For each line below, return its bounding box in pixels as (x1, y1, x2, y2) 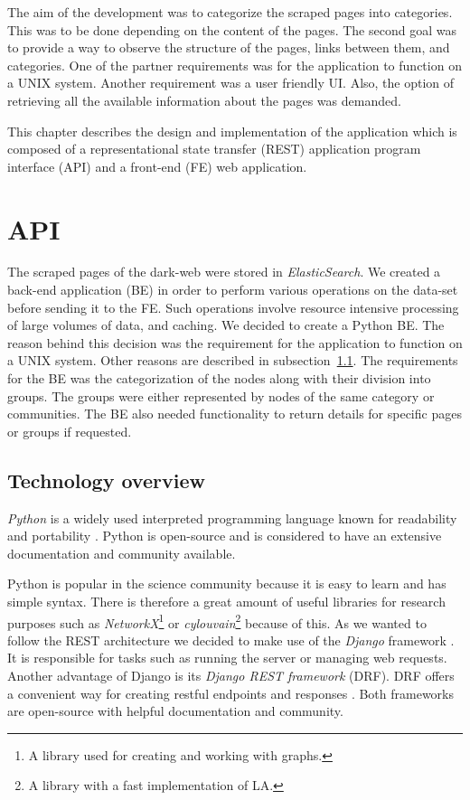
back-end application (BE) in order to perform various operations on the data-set (7, 280, 458, 299)
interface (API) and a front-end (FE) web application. (7, 156, 307, 175)
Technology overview (7, 466, 205, 494)
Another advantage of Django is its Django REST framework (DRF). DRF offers (7, 666, 455, 685)
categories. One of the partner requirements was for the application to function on (7, 55, 462, 74)
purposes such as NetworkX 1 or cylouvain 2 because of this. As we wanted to (7, 610, 427, 632)
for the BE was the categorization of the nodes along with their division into (7, 369, 431, 388)
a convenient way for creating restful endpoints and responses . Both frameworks (7, 683, 454, 702)
